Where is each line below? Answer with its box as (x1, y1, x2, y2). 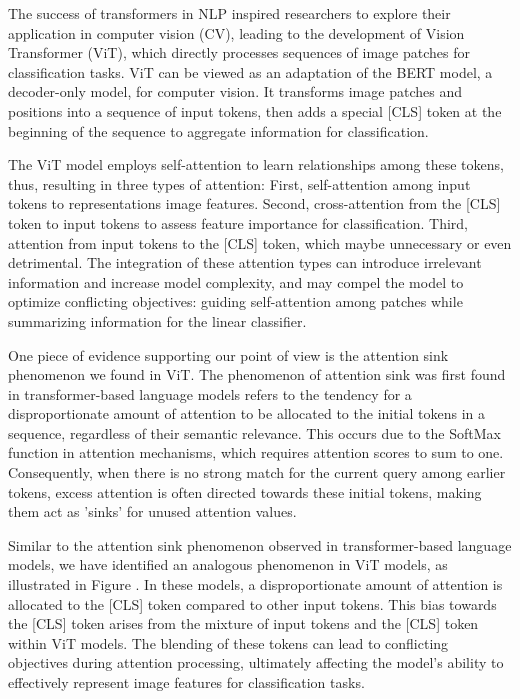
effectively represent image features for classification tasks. (8, 672, 365, 692)
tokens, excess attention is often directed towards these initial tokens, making (8, 481, 482, 502)
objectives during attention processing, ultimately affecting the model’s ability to (8, 652, 504, 673)
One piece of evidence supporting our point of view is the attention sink (8, 344, 449, 365)
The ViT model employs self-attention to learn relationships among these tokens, (8, 154, 504, 175)
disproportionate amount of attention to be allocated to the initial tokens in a (8, 403, 486, 424)
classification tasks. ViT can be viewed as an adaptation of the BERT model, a (8, 61, 493, 82)
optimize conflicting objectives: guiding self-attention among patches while (8, 291, 463, 312)
